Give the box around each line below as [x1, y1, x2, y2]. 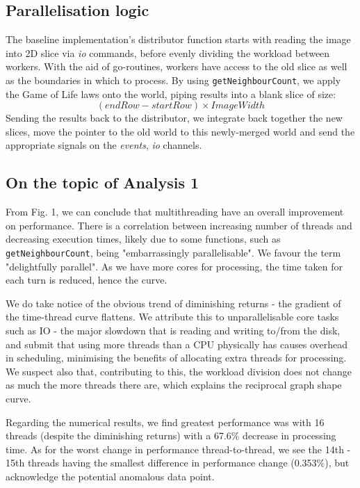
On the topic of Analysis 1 [6, 172, 199, 193]
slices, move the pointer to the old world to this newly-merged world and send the [6, 124, 355, 138]
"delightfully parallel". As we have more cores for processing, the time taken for [6, 259, 343, 273]
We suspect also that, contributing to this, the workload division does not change [6, 364, 352, 378]
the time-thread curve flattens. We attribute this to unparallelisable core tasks [6, 309, 339, 324]
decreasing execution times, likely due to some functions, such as [6, 231, 281, 246]
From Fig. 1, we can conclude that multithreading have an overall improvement [6, 204, 344, 219]
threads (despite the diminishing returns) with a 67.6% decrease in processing [6, 428, 336, 443]
